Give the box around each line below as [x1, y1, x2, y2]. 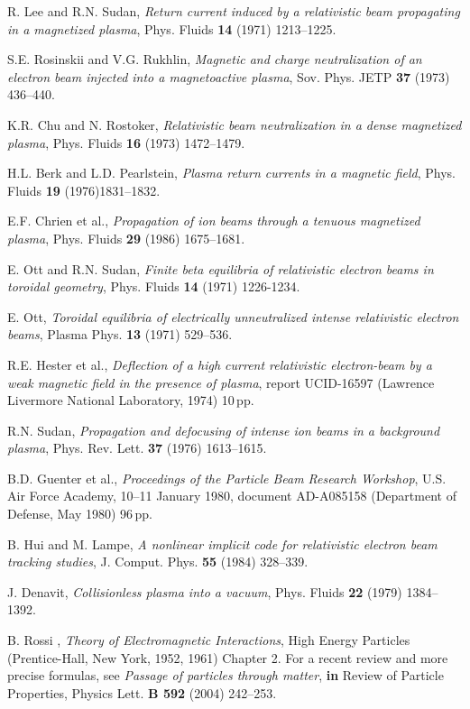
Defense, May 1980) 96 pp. [7, 504, 152, 523]
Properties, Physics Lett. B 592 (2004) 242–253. [7, 683, 277, 702]
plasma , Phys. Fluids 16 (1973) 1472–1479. [7, 133, 245, 152]
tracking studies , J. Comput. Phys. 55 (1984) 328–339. [7, 552, 309, 571]
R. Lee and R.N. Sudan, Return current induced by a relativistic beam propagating [7, 2, 460, 20]
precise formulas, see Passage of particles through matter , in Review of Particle [7, 666, 444, 685]
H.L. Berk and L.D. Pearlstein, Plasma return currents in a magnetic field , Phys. [7, 163, 456, 182]
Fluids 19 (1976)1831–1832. [7, 180, 161, 199]
